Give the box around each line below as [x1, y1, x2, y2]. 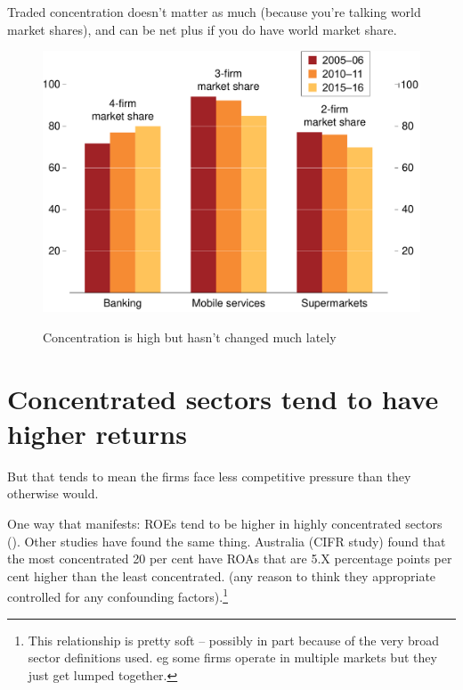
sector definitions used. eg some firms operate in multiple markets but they [28, 648, 437, 667]
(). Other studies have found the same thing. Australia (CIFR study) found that [7, 531, 446, 550]
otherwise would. [7, 484, 99, 503]
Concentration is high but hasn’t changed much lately [43, 327, 337, 346]
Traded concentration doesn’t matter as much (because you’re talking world [7, 3, 421, 21]
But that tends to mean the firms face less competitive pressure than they [7, 466, 411, 485]
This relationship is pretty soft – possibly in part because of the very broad [28, 630, 439, 649]
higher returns [7, 415, 187, 451]
